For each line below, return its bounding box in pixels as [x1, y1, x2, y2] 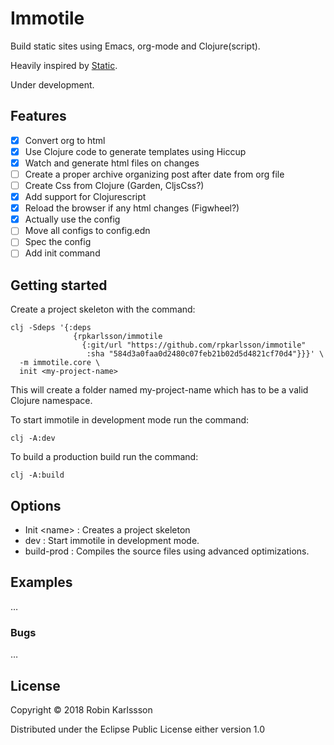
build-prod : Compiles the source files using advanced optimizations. [24, 545, 310, 557]
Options [10, 497, 62, 514]
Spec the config [24, 236, 92, 248]
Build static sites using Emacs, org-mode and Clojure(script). [10, 40, 261, 52]
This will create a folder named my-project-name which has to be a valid [10, 384, 309, 396]
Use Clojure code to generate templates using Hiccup [24, 145, 247, 157]
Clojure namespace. [10, 395, 93, 407]
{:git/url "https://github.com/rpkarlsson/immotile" [81, 340, 307, 351]
